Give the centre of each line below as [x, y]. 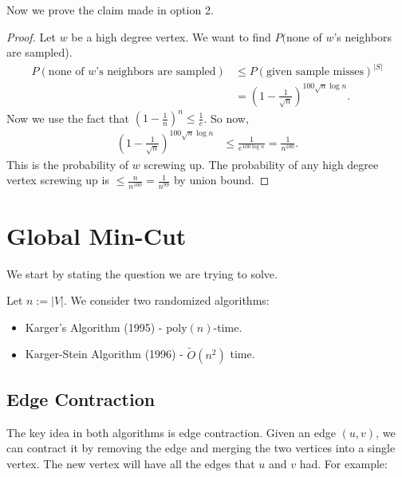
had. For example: [343, 464]
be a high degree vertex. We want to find [171, 36]
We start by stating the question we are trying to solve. [142, 273]
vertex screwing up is [58, 180]
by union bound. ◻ [221, 180]
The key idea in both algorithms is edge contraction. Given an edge [171, 432]
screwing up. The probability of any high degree [261, 164]
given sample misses [315, 72]
